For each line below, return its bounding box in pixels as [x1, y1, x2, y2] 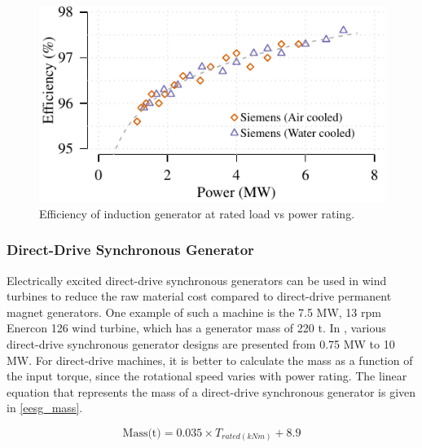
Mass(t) [122, 427, 161, 439]
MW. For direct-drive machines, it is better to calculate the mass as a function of [7, 351, 413, 368]
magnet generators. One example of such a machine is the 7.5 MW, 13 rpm [7, 303, 381, 320]
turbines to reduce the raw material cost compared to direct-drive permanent [7, 288, 392, 305]
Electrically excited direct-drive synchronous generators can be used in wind [7, 271, 387, 288]
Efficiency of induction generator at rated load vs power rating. [39, 204, 355, 222]
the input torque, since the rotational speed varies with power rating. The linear [7, 367, 407, 384]
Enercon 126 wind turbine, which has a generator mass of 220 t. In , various [7, 319, 386, 336]
